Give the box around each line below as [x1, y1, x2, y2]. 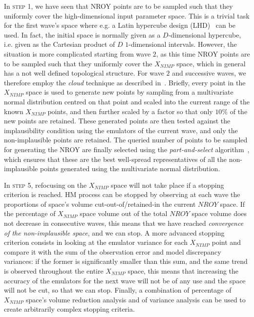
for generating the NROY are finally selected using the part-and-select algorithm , [4, 144, 250, 154]
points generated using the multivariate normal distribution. [40, 163, 220, 174]
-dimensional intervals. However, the [128, 39, 237, 49]
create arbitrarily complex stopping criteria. [4, 304, 135, 314]
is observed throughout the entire [4, 266, 104, 276]
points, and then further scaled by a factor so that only [47, 106, 213, 116]
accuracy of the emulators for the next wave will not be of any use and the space [4, 275, 246, 285]
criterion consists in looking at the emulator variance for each [4, 237, 188, 247]
